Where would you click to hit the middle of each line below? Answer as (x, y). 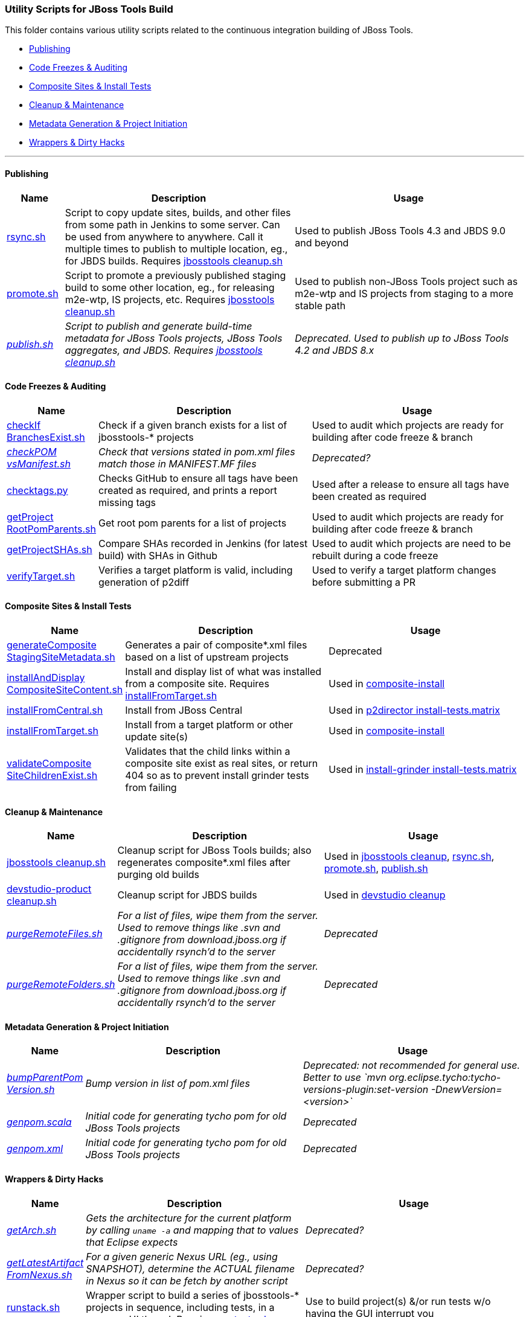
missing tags (127, 502)
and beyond (322, 242)
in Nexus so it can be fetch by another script (187, 1280)
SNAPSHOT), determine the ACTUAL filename (191, 1268)
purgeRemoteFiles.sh (55, 934)
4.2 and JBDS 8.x (335, 350)
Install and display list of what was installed (223, 672)
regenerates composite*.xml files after (204, 863)
